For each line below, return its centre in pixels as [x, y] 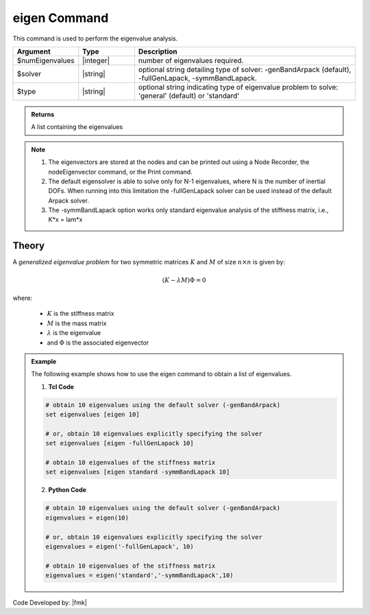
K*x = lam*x [65, 220]
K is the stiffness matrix [81, 314]
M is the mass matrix [77, 323]
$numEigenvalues [46, 60]
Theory [29, 246]
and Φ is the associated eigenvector [98, 343]
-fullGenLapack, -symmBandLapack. [197, 78]
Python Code [67, 490]
